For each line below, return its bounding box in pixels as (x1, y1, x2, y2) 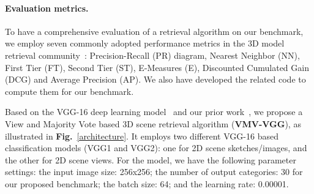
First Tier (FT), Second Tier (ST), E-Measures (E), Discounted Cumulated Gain (5, 61, 309, 73)
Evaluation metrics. (5, 1, 89, 14)
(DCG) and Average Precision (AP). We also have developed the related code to (5, 73, 306, 86)
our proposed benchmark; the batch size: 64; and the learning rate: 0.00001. (5, 177, 289, 190)
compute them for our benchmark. (5, 84, 134, 97)
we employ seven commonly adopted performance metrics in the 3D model (5, 37, 285, 50)
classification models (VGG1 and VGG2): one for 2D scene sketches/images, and (5, 141, 307, 154)
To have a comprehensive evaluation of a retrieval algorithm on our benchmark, (5, 24, 304, 37)
